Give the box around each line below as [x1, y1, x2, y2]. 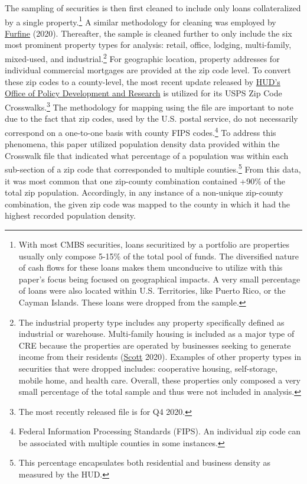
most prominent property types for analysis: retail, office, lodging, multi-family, [5, 38, 292, 51]
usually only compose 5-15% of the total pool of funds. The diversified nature [18, 249, 299, 262]
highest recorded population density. [5, 209, 136, 222]
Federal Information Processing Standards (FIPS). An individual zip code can [18, 425, 301, 437]
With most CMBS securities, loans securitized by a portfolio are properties [18, 238, 290, 250]
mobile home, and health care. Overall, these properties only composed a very [18, 373, 301, 386]
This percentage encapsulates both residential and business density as [18, 456, 270, 469]
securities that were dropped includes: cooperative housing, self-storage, [18, 362, 277, 374]
